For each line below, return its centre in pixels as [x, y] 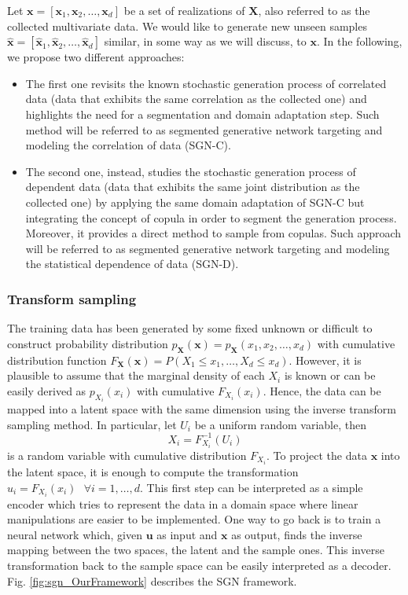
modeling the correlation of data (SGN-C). [128, 145]
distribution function [57, 360]
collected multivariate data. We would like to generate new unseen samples [187, 26]
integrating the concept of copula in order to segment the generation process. [211, 217]
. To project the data [316, 455]
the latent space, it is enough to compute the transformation [153, 472]
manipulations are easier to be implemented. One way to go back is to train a [194, 519]
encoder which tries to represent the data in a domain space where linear [183, 503]
